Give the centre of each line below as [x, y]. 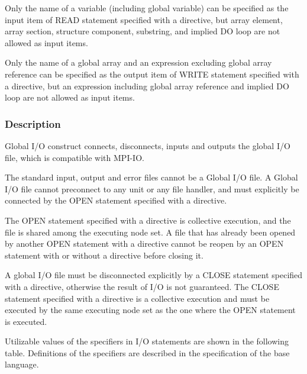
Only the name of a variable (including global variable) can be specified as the [147, 8]
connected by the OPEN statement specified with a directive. [116, 200]
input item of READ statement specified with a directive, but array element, [144, 19]
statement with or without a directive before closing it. [104, 255]
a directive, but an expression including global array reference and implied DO [147, 86]
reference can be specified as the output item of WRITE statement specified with [152, 74]
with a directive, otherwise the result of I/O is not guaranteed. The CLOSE [142, 286]
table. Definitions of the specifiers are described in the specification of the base [147, 352]
